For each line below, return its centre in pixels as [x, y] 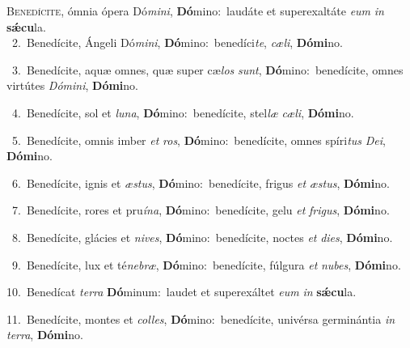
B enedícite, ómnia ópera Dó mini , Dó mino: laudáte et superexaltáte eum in [195, 11]
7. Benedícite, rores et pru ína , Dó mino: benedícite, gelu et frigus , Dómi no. [201, 210]
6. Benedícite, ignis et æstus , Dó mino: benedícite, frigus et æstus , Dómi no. [201, 182]
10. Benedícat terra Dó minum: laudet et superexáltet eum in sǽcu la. [182, 292]
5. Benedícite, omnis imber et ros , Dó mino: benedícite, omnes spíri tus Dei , [199, 140]
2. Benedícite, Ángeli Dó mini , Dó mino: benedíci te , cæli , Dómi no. [177, 42]
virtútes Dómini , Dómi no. [73, 85]
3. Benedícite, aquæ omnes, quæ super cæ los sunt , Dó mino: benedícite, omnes [207, 69]
